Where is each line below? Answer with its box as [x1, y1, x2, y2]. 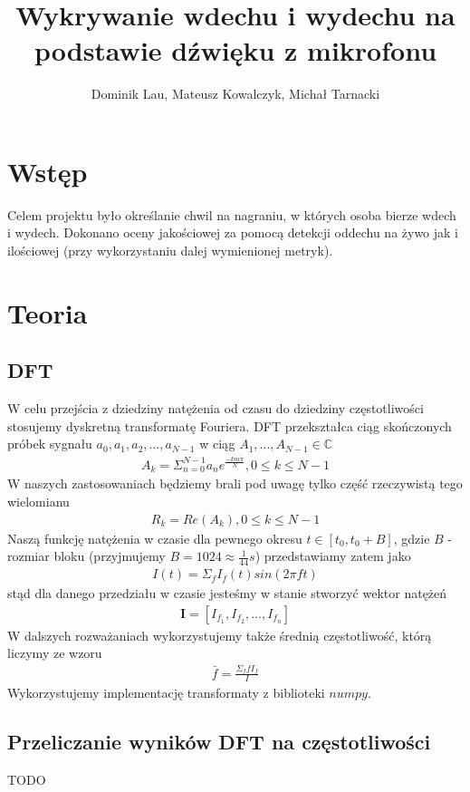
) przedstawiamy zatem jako [254, 546, 411, 565]
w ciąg [199, 434, 235, 453]
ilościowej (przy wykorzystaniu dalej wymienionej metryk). [7, 241, 333, 260]
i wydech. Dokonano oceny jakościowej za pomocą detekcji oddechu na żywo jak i [7, 223, 459, 242]
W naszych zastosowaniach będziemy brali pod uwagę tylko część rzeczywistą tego [7, 474, 463, 493]
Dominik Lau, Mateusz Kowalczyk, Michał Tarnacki [91, 84, 380, 103]
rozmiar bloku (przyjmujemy [7, 546, 166, 565]
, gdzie [393, 528, 430, 547]
